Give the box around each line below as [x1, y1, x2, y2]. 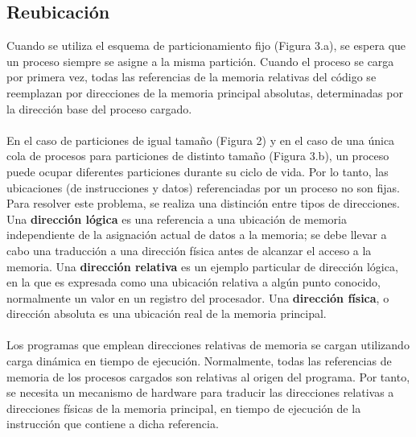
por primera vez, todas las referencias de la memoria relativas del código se [6, 68, 377, 85]
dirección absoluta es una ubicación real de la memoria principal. [6, 305, 327, 322]
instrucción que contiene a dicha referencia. [6, 415, 219, 432]
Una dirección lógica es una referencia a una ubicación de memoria [6, 210, 347, 227]
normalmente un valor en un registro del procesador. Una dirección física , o [6, 289, 389, 306]
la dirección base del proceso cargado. [6, 100, 192, 117]
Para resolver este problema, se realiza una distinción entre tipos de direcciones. [6, 195, 400, 212]
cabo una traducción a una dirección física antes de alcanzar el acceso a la [6, 241, 372, 258]
